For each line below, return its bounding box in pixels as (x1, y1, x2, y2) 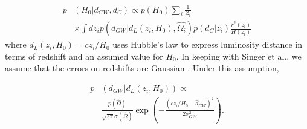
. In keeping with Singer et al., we (176, 49, 302, 62)
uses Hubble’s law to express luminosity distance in (112, 38, 302, 51)
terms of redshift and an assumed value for (5, 49, 163, 62)
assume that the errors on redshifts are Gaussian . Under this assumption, (5, 61, 279, 74)
